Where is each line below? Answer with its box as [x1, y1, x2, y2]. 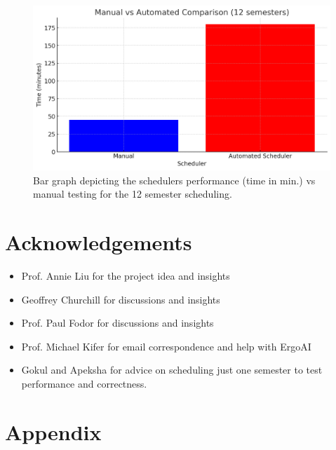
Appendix [5, 417, 102, 446]
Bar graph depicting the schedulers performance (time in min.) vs [33, 172, 316, 187]
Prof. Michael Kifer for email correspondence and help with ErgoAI [21, 339, 311, 353]
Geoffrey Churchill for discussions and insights [21, 292, 220, 306]
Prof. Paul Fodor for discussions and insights [21, 315, 214, 330]
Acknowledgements [5, 228, 192, 257]
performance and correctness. [21, 376, 147, 391]
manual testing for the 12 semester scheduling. [33, 186, 232, 201]
